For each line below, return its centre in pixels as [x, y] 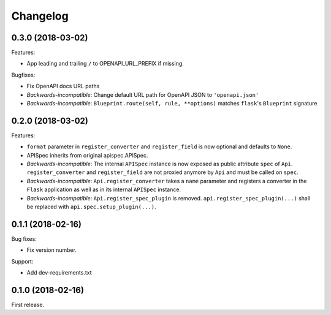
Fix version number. [51, 250]
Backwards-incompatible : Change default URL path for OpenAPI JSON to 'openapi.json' [143, 94]
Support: [22, 261]
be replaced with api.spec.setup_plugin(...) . [91, 207]
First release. [28, 305]
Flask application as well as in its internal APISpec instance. [104, 189]
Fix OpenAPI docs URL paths [63, 86]
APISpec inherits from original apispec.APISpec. [87, 155]
